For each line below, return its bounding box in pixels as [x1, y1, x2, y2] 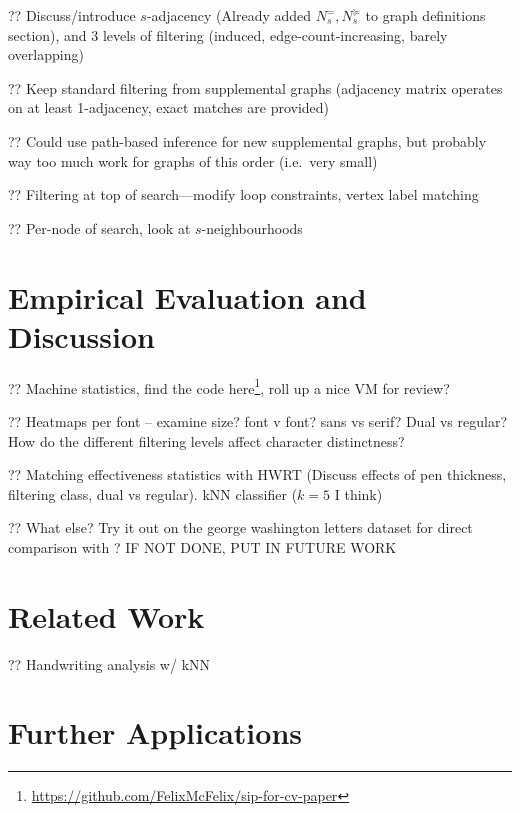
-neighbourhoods [201, 217, 303, 238]
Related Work [8, 595, 205, 636]
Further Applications [8, 712, 303, 753]
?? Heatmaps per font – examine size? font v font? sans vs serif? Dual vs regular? [8, 410, 507, 431]
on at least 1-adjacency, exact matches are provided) [8, 97, 330, 118]
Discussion [8, 315, 155, 356]
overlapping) [8, 44, 84, 65]
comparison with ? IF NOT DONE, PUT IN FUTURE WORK [8, 536, 397, 557]
